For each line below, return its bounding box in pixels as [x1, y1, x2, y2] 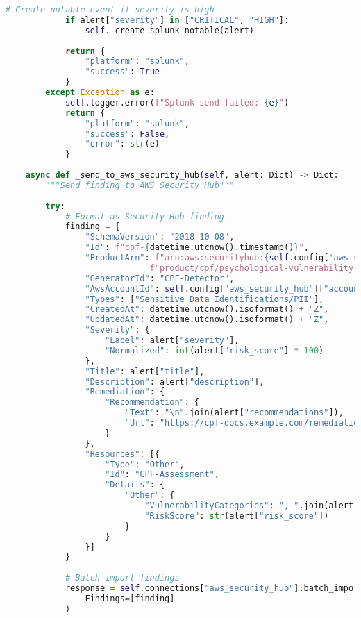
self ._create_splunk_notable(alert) [85, 25, 254, 35]
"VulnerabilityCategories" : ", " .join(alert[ [144, 501, 359, 510]
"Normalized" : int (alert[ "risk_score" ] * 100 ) [105, 345, 324, 356]
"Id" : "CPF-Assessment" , [105, 469, 219, 480]
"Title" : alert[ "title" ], [85, 366, 205, 376]
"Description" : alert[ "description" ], [85, 376, 265, 387]
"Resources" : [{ [85, 449, 160, 459]
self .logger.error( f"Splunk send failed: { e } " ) [65, 97, 289, 108]
